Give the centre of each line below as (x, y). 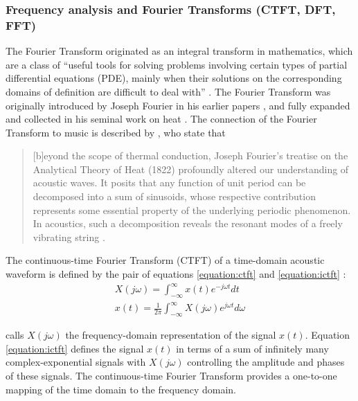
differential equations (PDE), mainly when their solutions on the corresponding (174, 78)
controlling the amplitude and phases (266, 362)
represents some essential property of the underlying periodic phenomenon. (192, 210)
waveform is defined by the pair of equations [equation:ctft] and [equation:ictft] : (176, 274)
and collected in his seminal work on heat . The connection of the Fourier (161, 119)
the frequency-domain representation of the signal (171, 335)
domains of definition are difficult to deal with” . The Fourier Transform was (168, 91)
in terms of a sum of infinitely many (252, 348)
